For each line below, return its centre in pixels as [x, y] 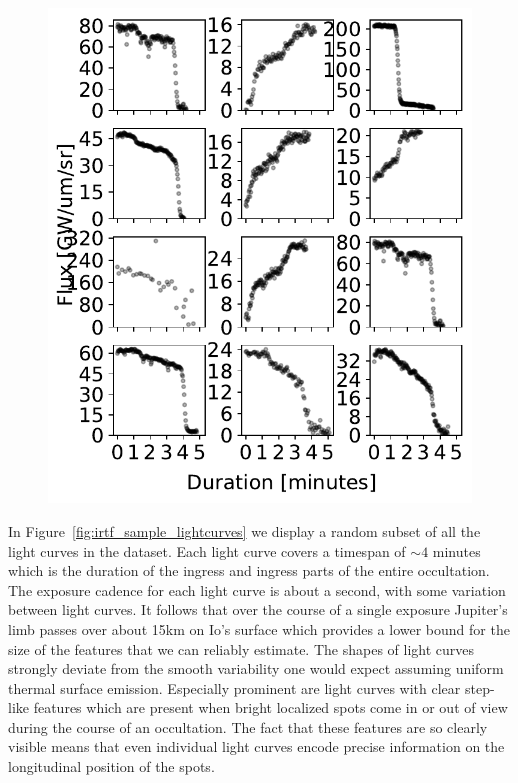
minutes [456, 550]
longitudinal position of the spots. [111, 766]
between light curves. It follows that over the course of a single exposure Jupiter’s [258, 609]
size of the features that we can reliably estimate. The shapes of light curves [241, 648]
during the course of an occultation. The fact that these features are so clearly [248, 726]
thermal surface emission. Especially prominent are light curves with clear [234, 687]
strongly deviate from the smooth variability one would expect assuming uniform [256, 668]
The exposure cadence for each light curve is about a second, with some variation [257, 589]
